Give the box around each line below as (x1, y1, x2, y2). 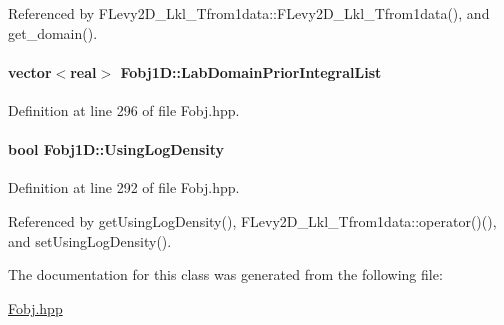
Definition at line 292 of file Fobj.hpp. (8, 177, 240, 198)
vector (8, 61, 52, 82)
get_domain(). (8, 22, 98, 43)
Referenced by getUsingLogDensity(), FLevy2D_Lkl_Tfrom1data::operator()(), (8, 210, 497, 231)
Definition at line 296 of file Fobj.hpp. (8, 99, 240, 120)
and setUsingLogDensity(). (8, 230, 172, 251)
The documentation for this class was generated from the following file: (8, 264, 443, 285)
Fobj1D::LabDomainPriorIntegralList (120, 61, 382, 82)
